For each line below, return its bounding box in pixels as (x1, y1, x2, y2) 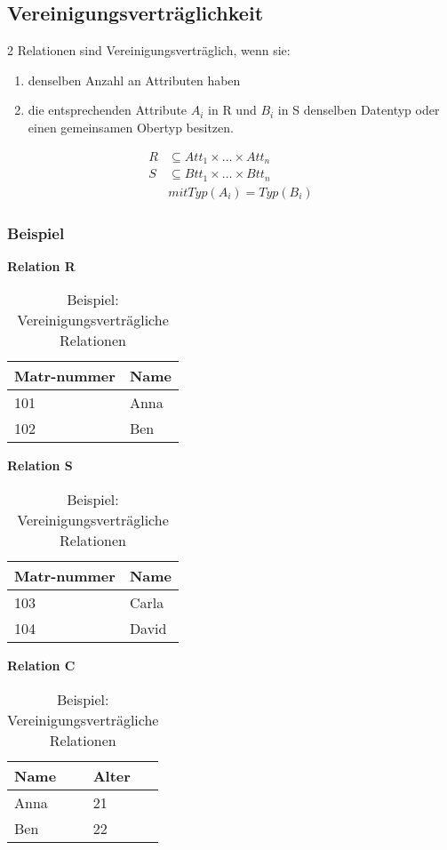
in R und (208, 100, 257, 119)
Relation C (7, 655, 76, 674)
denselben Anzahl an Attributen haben (28, 70, 241, 89)
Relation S (7, 456, 73, 475)
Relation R (7, 256, 76, 275)
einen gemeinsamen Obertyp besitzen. (28, 117, 234, 136)
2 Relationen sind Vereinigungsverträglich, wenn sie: (7, 41, 291, 60)
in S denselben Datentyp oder (277, 100, 440, 119)
